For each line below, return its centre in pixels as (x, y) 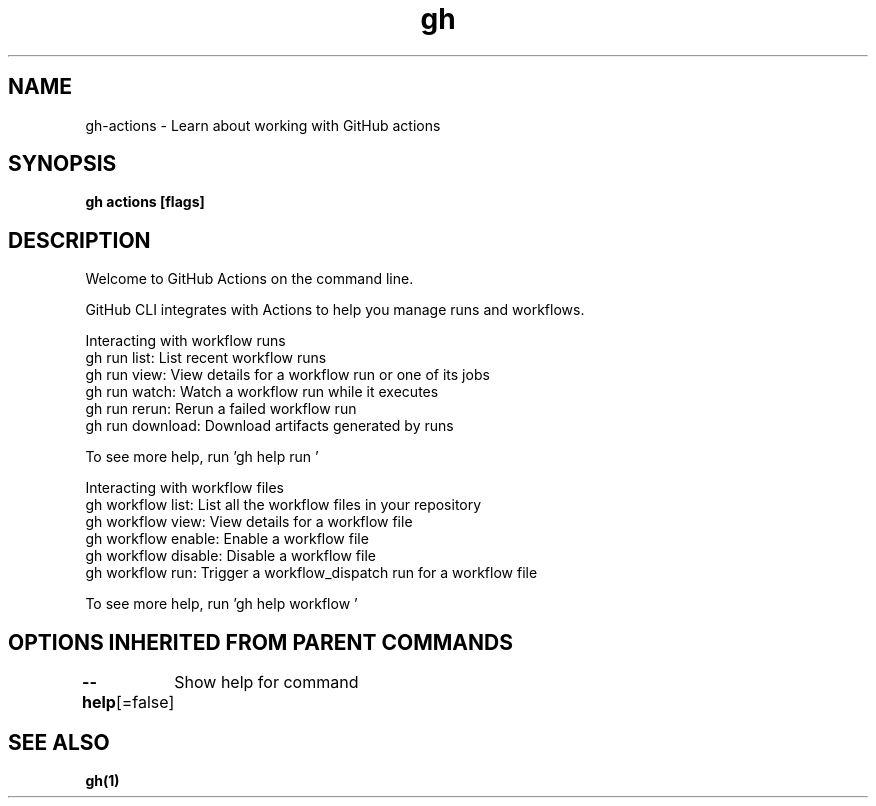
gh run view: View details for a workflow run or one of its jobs (287, 375)
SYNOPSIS (62, 164)
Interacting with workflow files (184, 488)
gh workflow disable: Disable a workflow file (230, 556)
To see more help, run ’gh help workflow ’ (221, 604)
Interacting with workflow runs (185, 341)
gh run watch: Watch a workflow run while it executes (262, 392)
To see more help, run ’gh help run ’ (202, 457)
